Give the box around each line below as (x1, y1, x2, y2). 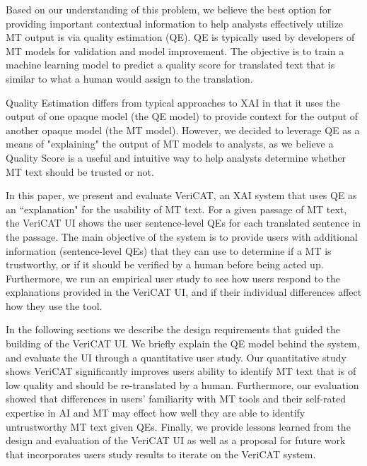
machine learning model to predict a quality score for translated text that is (6, 57, 335, 72)
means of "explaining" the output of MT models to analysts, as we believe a (6, 136, 334, 151)
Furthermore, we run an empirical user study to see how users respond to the (6, 270, 341, 285)
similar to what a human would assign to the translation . (6, 71, 253, 85)
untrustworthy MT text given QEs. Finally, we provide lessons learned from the (6, 419, 351, 434)
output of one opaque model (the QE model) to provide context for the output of (6, 109, 359, 124)
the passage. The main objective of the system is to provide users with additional (6, 229, 358, 244)
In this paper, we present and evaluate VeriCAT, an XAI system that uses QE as (6, 188, 357, 203)
